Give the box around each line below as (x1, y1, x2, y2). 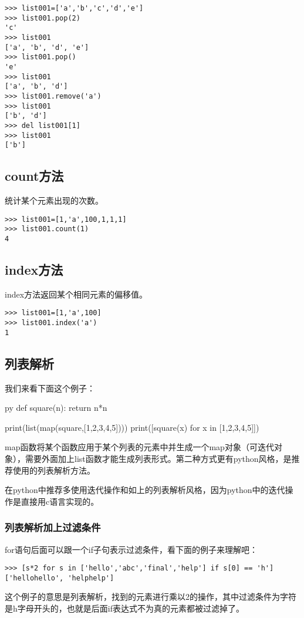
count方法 (5, 167, 64, 185)
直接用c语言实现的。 (21, 495, 99, 507)
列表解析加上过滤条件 (5, 520, 101, 535)
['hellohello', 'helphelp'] (5, 573, 114, 582)
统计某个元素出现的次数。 (5, 194, 103, 207)
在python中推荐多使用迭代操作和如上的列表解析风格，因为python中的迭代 (5, 484, 285, 496)
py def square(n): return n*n (5, 401, 107, 414)
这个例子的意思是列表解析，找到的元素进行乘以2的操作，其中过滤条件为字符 (5, 590, 296, 603)
